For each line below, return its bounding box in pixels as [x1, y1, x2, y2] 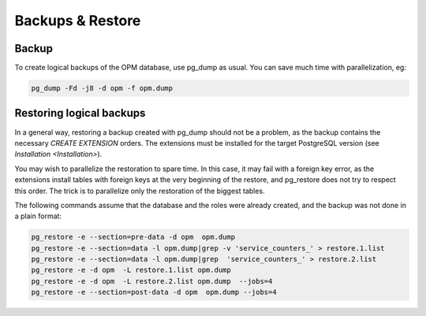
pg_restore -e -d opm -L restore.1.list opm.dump [31, 266, 232, 275]
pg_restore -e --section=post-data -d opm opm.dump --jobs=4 [31, 288, 277, 297]
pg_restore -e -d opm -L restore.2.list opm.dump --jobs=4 [31, 277, 273, 285]
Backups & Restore [14, 12, 141, 29]
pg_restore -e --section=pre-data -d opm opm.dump [31, 232, 236, 242]
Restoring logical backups [14, 106, 146, 120]
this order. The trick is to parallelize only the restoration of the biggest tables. [14, 186, 265, 195]
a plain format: [14, 211, 62, 221]
